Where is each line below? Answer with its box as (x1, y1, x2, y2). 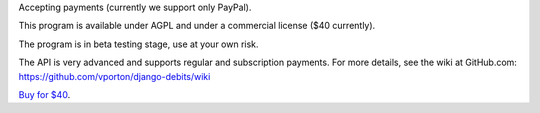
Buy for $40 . (18, 88, 71, 100)
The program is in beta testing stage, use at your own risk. (18, 38, 259, 50)
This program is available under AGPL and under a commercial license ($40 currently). (18, 20, 376, 32)
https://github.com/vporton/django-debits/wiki (18, 70, 211, 82)
